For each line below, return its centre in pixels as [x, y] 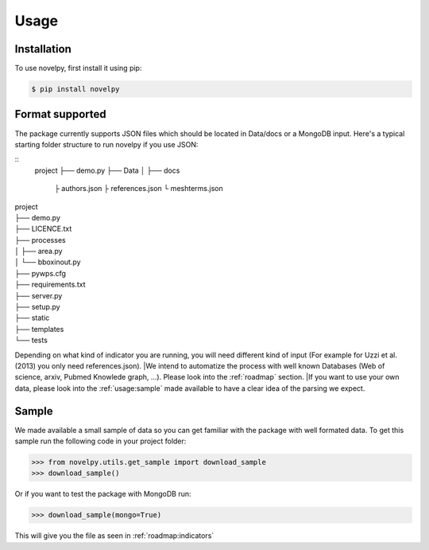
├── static [32, 318]
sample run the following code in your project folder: [100, 441]
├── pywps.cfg [41, 273]
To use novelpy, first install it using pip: [78, 68]
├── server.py [39, 295]
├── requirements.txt [50, 285]
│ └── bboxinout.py [48, 262]
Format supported [60, 114]
